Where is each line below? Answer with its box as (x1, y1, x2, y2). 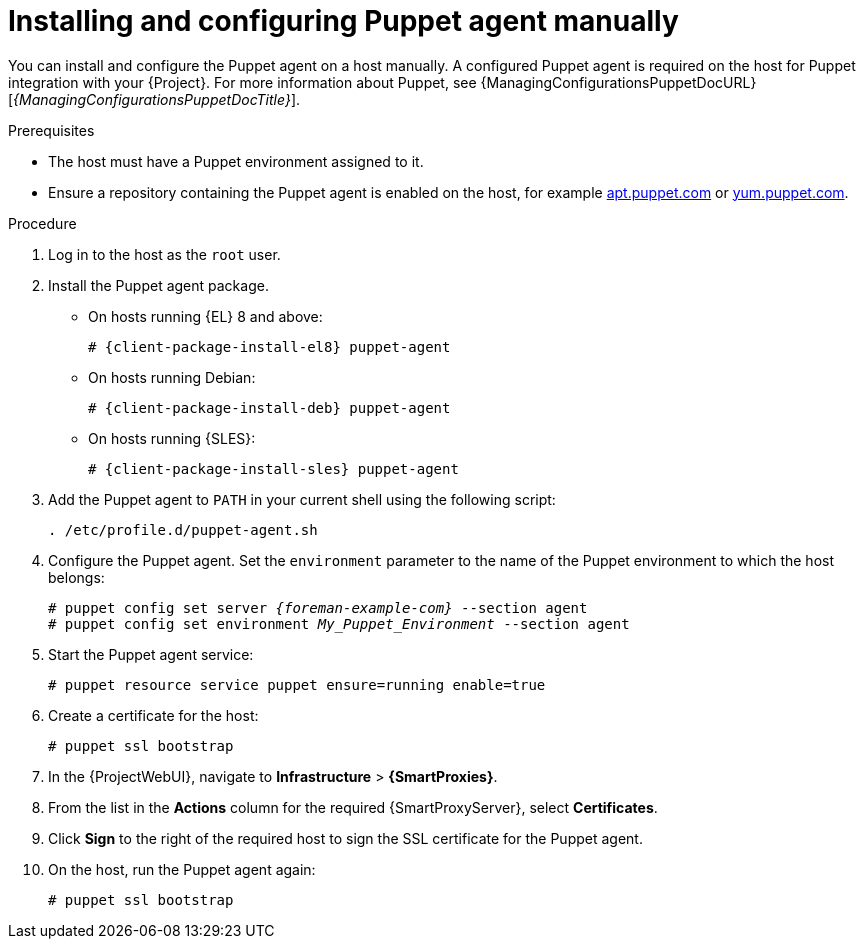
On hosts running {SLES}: (88, 429, 256, 447)
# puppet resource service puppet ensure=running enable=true (48, 676, 546, 693)
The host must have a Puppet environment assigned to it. (48, 152, 424, 170)
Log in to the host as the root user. (48, 245, 281, 263)
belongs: (48, 568, 105, 586)
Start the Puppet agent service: (48, 645, 254, 663)
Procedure (8, 214, 77, 232)
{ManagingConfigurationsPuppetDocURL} (480, 73, 757, 91)
